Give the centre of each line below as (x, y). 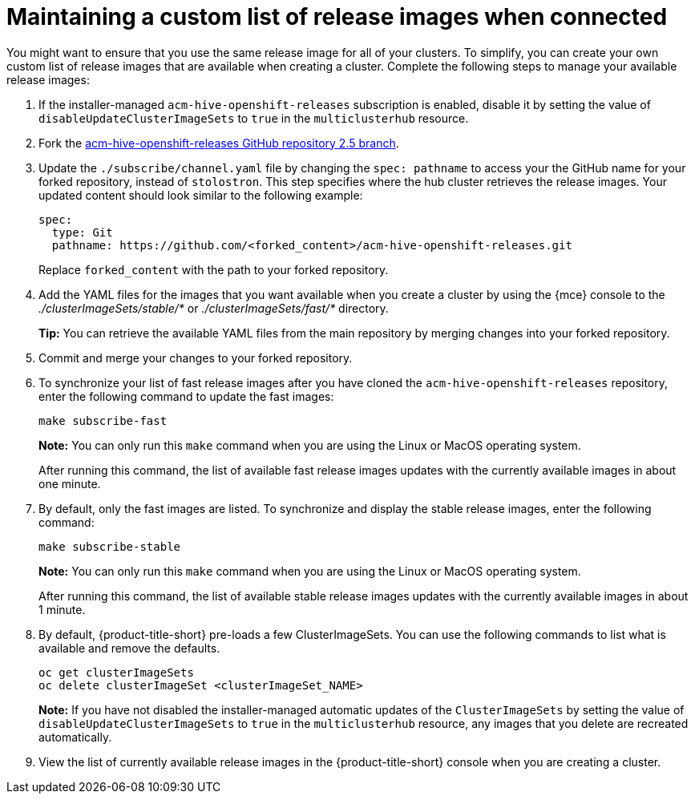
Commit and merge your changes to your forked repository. (196, 358)
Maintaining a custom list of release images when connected (337, 17)
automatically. (75, 737)
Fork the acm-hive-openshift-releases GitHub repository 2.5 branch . (219, 143)
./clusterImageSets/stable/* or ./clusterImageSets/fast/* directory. (214, 308)
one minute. (70, 483)
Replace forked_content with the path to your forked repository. (214, 269)
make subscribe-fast (103, 420)
